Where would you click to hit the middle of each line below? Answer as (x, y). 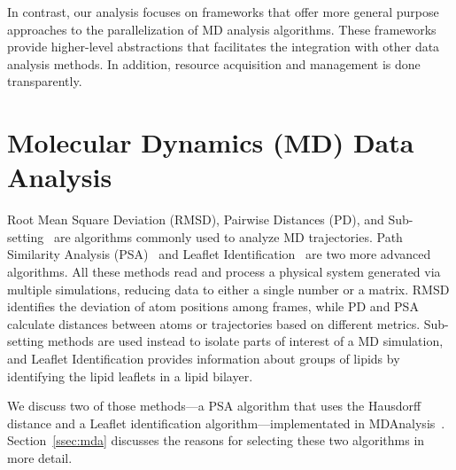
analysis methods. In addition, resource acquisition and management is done (214, 63)
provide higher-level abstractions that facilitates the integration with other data (224, 47)
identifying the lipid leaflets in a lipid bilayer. (130, 376)
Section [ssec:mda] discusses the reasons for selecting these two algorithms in (216, 440)
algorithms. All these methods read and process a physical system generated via (224, 272)
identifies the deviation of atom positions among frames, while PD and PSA (213, 306)
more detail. (40, 458)
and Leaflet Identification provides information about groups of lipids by (204, 359)
